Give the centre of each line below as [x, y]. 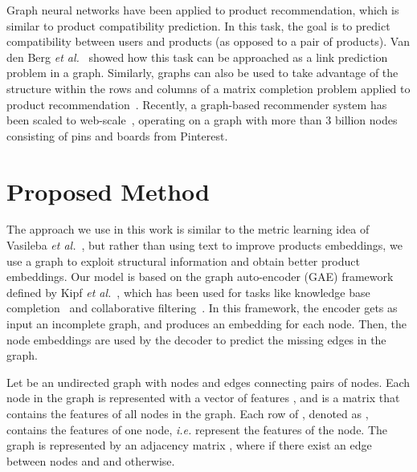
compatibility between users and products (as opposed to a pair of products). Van [208, 41]
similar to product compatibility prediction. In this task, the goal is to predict [198, 25]
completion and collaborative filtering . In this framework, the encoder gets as [202, 308]
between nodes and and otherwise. [91, 460]
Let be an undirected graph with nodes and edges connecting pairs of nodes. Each [208, 382]
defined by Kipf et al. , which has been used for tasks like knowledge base [188, 292]
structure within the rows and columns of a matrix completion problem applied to [208, 88]
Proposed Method [108, 191]
